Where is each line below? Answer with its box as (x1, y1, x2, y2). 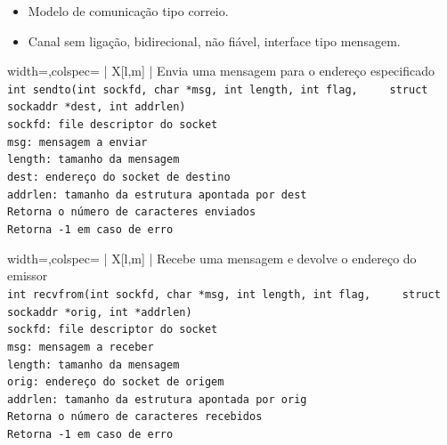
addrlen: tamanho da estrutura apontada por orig (7, 392, 307, 406)
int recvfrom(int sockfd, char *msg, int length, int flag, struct (7, 287, 441, 301)
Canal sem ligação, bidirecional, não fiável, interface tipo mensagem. (28, 31, 401, 50)
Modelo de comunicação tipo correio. (28, 2, 229, 20)
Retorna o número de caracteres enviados (7, 206, 256, 219)
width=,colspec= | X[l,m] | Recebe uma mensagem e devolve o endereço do (7, 248, 417, 267)
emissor (7, 266, 48, 285)
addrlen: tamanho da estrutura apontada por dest (7, 188, 307, 201)
